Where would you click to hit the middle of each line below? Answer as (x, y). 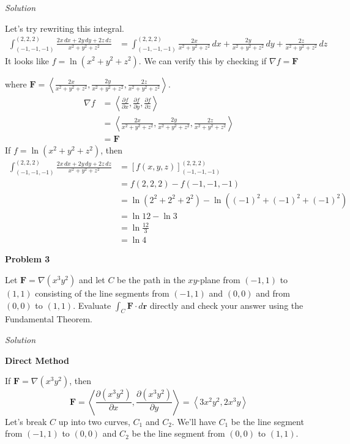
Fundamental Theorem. (49, 319)
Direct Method (37, 360)
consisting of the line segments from (102, 293)
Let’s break (26, 421)
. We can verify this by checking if (203, 60)
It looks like (27, 60)
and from (273, 293)
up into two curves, (94, 421)
